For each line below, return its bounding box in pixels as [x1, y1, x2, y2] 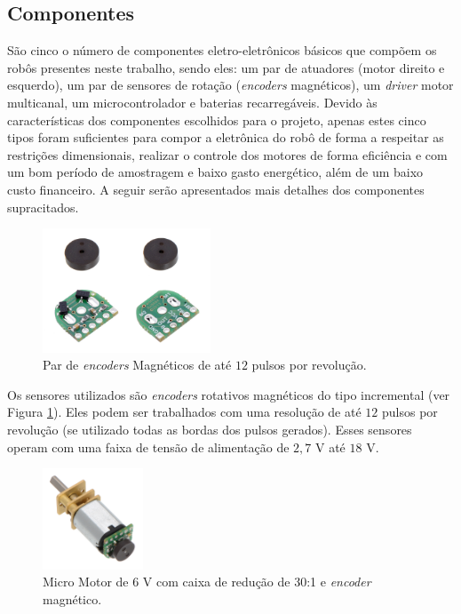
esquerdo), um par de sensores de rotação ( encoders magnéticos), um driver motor [7, 76, 454, 94]
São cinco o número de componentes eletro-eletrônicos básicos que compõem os [7, 41, 437, 60]
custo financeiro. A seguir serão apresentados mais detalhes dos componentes [7, 179, 425, 198]
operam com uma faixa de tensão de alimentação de [7, 437, 290, 456]
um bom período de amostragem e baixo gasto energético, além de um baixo [7, 163, 424, 181]
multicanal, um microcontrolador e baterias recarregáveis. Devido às [7, 92, 378, 111]
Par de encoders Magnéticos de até [43, 355, 232, 374]
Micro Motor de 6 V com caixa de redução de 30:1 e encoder [43, 572, 371, 591]
